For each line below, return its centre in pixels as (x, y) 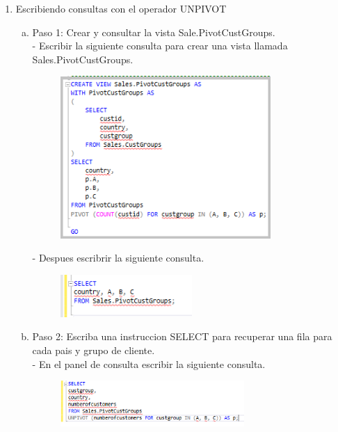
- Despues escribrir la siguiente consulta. (118, 258)
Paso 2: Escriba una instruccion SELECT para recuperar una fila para (182, 336)
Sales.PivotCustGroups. (83, 59)
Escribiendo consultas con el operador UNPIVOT (121, 8)
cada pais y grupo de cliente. (94, 350)
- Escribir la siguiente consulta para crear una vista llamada (160, 46)
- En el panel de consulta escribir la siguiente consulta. (149, 363)
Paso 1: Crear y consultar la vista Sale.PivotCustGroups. (154, 32)
